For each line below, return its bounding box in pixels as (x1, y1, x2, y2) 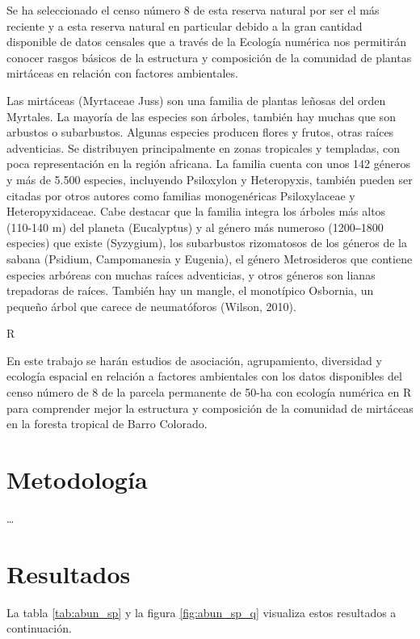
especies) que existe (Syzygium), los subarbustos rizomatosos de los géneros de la (6, 234, 407, 251)
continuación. (6, 620, 72, 637)
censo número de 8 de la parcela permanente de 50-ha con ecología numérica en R (6, 384, 412, 401)
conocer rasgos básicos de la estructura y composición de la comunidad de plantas (6, 48, 412, 65)
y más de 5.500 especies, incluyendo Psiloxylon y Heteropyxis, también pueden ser (6, 170, 413, 187)
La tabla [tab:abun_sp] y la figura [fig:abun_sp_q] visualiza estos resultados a (6, 603, 397, 620)
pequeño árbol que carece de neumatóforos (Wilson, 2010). (6, 297, 296, 314)
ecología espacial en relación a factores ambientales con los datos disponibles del (6, 368, 402, 385)
